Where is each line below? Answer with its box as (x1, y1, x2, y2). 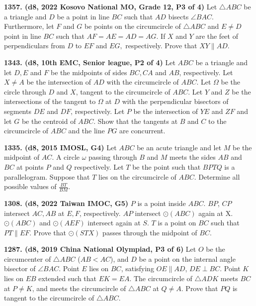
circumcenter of (4, 253, 51, 264)
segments (4, 105, 31, 116)
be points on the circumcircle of (84, 21, 181, 31)
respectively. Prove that (125, 40, 197, 51)
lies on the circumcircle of (98, 171, 176, 182)
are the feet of (195, 30, 238, 41)
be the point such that (132, 161, 201, 172)
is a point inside (137, 198, 186, 208)
